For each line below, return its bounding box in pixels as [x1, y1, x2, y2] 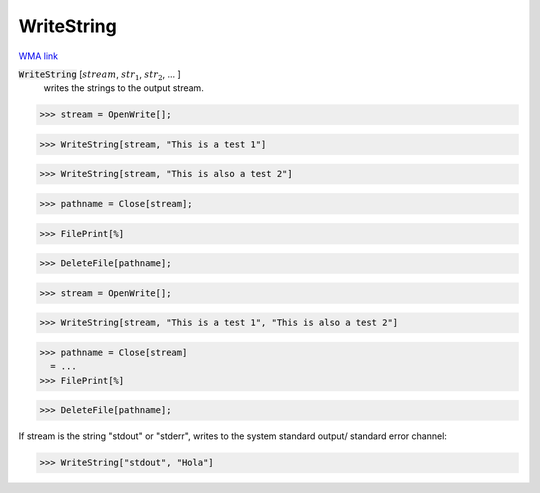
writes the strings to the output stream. [43, 82, 204, 94]
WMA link [18, 50, 59, 62]
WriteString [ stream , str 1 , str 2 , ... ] [18, 68, 182, 82]
